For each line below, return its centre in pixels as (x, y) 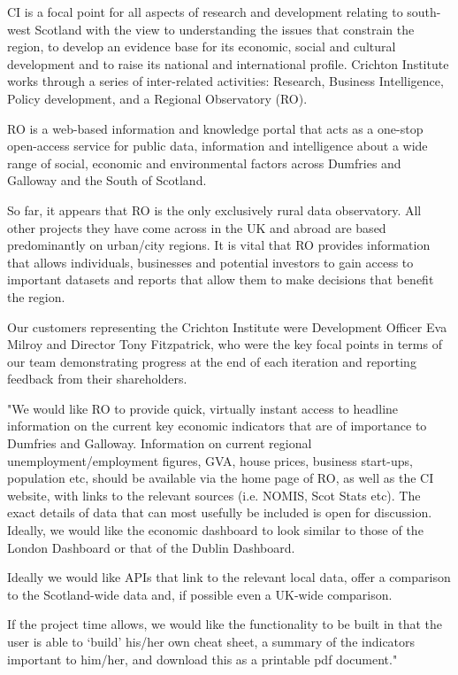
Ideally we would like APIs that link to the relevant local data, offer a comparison (229, 577)
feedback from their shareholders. (97, 379)
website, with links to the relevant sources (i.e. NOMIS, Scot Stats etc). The (214, 495)
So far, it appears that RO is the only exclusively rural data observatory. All (214, 209)
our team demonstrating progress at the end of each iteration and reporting (212, 361)
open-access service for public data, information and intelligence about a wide (218, 146)
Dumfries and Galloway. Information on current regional (160, 443)
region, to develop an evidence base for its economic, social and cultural (202, 47)
